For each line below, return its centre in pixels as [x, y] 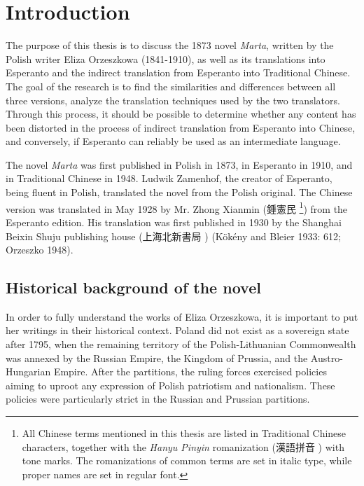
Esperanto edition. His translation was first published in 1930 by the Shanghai [174, 222]
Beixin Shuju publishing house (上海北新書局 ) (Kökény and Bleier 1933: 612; [173, 236]
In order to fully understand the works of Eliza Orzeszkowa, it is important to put [182, 316]
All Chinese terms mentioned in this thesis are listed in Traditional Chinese [184, 433]
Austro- [327, 357]
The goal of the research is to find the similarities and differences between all [171, 86]
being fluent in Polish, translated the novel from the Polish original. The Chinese [179, 192]
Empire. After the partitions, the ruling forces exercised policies [190, 372]
